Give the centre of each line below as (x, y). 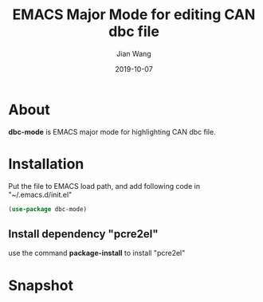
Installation (46, 164)
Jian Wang (134, 53)
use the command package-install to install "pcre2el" (97, 253)
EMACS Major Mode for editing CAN (134, 15)
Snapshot (41, 285)
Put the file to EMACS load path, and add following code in (104, 186)
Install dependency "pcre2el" (83, 234)
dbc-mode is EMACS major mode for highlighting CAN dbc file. (112, 131)
